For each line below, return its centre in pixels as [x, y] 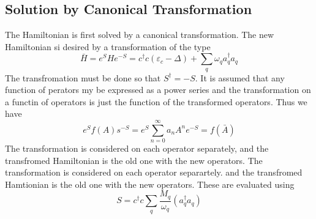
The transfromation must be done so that [83, 77]
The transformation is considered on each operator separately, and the [137, 148]
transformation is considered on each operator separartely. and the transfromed [154, 172]
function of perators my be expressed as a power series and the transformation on [158, 90]
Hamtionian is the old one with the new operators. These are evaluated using [150, 184]
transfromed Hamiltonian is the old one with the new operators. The [134, 160]
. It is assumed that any [240, 77]
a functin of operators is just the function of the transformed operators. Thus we [156, 101]
